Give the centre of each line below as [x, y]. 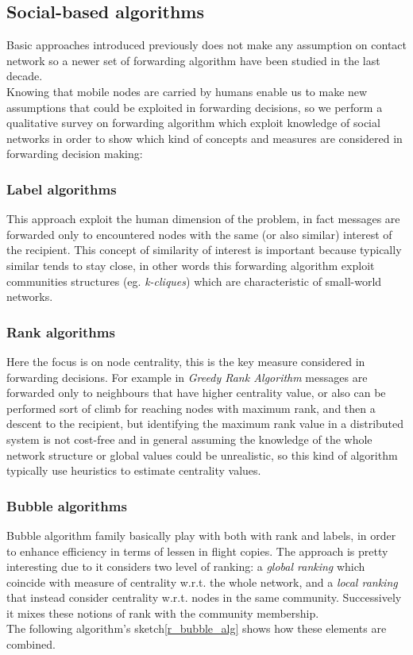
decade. [25, 76]
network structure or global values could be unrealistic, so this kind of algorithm [202, 455]
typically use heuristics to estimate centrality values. [134, 470]
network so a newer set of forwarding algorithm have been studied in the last [193, 60]
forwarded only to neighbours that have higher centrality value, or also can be [196, 393]
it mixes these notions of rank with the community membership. [163, 613]
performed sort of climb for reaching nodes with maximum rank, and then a [191, 408]
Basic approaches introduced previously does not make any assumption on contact [206, 45]
